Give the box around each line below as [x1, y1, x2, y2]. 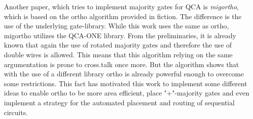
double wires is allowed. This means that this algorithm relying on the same [4, 49, 233, 59]
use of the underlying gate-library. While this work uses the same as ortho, [4, 21, 229, 31]
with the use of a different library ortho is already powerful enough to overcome [4, 69, 244, 79]
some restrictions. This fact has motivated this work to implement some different [4, 78, 247, 88]
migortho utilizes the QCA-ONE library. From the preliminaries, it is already [4, 30, 236, 40]
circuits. [4, 107, 28, 117]
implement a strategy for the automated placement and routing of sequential [4, 97, 235, 107]
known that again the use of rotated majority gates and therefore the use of [4, 40, 232, 50]
